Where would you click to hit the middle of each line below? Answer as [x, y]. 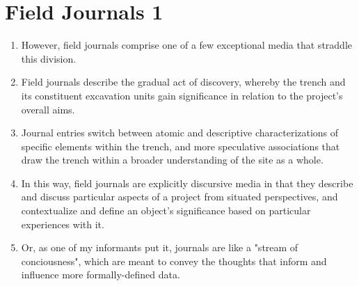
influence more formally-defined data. [101, 275]
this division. [49, 58]
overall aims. [48, 109]
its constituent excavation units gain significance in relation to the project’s [182, 95]
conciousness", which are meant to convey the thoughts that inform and [174, 261]
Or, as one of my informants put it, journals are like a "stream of [160, 247]
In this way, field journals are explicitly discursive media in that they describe [187, 183]
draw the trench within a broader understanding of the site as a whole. [172, 160]
